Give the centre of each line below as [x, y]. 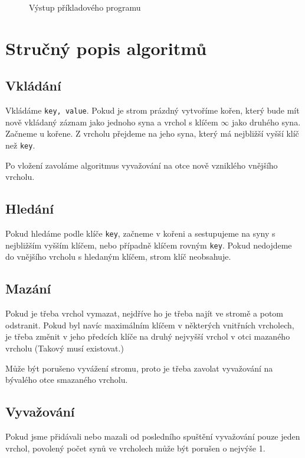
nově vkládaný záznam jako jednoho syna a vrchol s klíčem [112, 122]
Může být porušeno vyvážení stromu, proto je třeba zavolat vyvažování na [139, 368]
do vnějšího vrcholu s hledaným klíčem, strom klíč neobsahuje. [118, 257]
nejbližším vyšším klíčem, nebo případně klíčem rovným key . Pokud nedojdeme [149, 245]
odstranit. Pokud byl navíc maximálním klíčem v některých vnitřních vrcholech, [150, 325]
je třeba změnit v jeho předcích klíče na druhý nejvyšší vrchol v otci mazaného [148, 336]
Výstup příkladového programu [85, 7]
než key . [20, 145]
